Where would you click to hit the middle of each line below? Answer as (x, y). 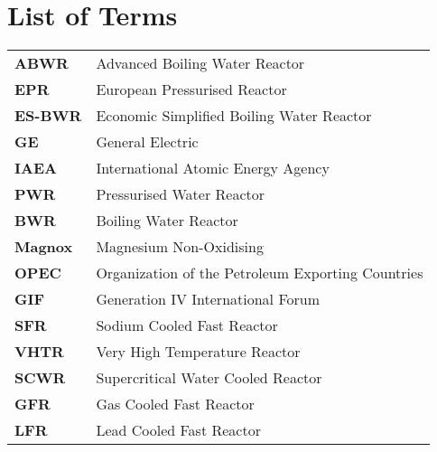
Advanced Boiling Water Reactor (200, 63)
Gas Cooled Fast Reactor (175, 404)
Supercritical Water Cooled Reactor (209, 378)
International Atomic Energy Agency (213, 168)
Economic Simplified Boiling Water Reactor (234, 116)
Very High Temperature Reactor (198, 352)
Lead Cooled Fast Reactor (178, 430)
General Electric (147, 142)
